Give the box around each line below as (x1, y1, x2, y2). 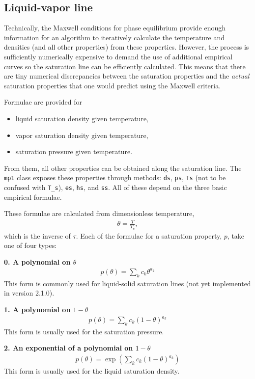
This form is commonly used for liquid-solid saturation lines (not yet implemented (4, 278, 251, 288)
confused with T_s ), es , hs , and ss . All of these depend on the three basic (4, 182, 227, 192)
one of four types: (4, 240, 57, 250)
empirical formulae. (4, 191, 62, 202)
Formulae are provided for (4, 97, 83, 107)
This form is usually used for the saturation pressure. (4, 326, 164, 336)
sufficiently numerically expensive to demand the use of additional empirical (4, 51, 233, 61)
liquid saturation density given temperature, (15, 113, 148, 123)
